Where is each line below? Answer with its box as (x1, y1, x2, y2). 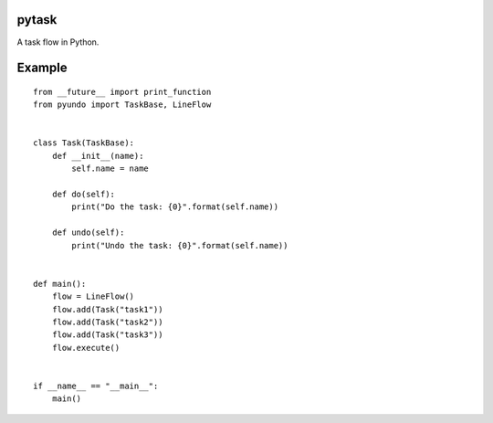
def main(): (33, 279, 87, 289)
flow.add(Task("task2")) (51, 316, 163, 327)
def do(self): (51, 189, 116, 200)
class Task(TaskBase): (33, 138, 135, 148)
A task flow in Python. (16, 37, 100, 48)
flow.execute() (51, 343, 121, 353)
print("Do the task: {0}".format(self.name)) (71, 202, 278, 212)
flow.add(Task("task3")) (51, 330, 163, 340)
